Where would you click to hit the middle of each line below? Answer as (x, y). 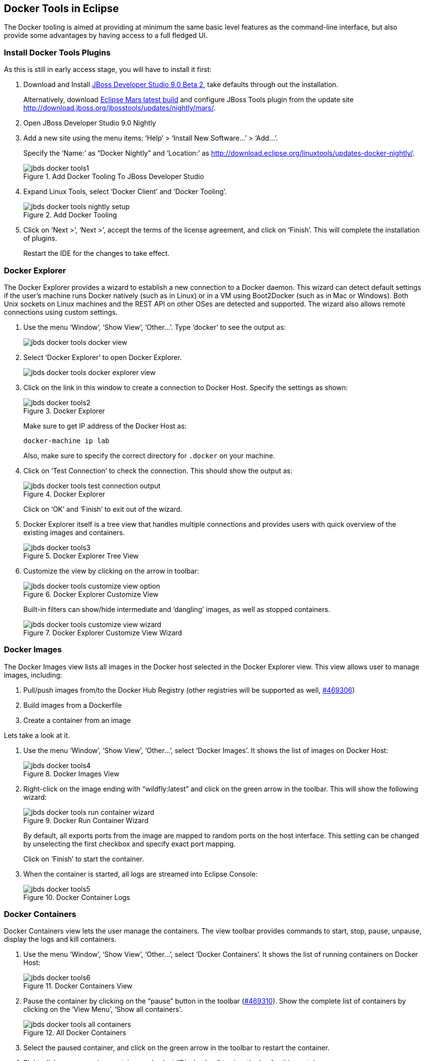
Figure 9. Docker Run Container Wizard (86, 820)
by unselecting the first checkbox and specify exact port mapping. (130, 844)
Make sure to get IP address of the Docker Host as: (105, 426)
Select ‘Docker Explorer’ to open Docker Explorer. (103, 357)
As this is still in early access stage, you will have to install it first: (108, 70)
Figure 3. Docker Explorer (64, 411)
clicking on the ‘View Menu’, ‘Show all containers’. (103, 1009)
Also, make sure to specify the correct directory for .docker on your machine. (149, 455)
